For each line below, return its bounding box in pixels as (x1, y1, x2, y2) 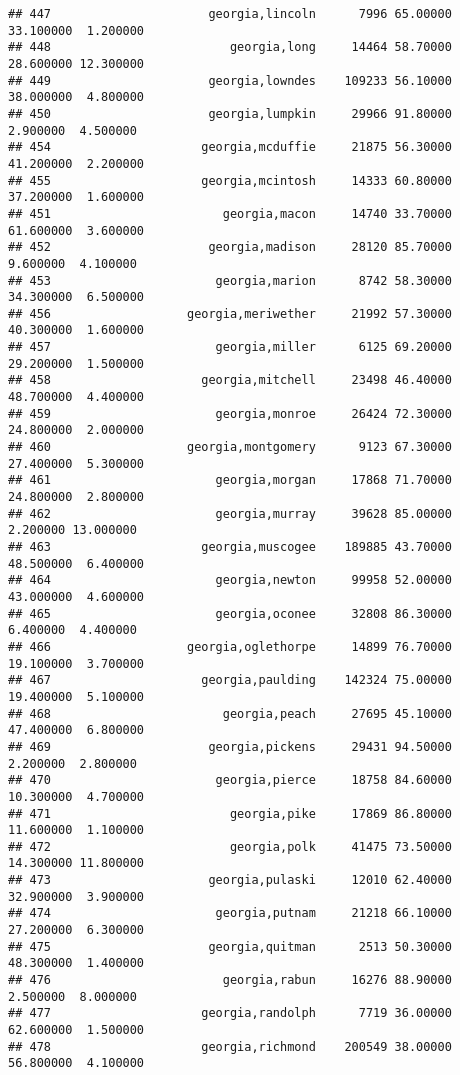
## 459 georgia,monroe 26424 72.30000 (8, 406, 452, 421)
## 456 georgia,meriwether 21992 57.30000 (8, 306, 452, 321)
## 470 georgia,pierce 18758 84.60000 (8, 773, 452, 788)
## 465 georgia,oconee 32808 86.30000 (8, 606, 452, 621)
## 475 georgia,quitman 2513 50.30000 (8, 939, 452, 954)
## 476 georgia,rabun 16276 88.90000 (8, 973, 452, 988)
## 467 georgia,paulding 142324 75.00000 (8, 673, 452, 688)
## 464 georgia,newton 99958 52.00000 (8, 573, 452, 588)
